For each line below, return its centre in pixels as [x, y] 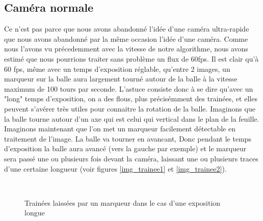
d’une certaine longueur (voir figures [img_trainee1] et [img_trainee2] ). [115, 168]
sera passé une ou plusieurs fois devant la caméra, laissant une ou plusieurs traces [131, 158]
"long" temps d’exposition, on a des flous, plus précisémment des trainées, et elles [131, 99]
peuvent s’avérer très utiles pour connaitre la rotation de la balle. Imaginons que [130, 108]
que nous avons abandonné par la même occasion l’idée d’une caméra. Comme [126, 38]
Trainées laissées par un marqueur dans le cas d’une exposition [123, 202]
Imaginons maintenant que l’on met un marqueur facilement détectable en [120, 129]
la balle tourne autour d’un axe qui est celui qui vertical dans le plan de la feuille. [132, 118]
